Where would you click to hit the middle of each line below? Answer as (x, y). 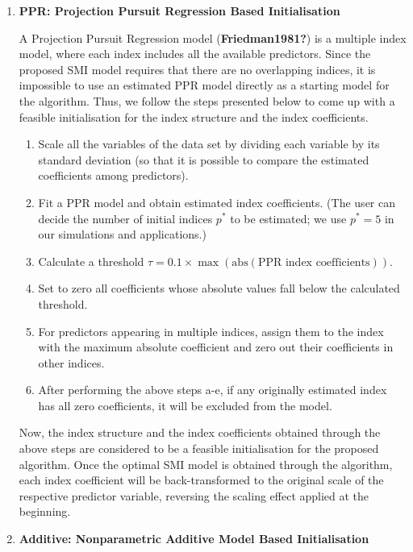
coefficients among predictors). (113, 175)
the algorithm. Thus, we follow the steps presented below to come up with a (207, 100)
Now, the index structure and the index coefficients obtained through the (200, 432)
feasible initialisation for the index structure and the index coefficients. (194, 116)
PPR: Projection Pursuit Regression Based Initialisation (179, 10)
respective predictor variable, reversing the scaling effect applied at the (194, 495)
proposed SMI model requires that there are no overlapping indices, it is (197, 69)
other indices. (71, 362)
